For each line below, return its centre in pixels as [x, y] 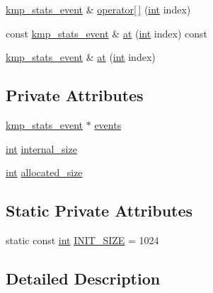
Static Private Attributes [99, 211]
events [108, 124]
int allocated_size [44, 172]
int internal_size [41, 148]
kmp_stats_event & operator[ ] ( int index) [98, 9]
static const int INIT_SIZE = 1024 [82, 240]
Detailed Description [83, 278]
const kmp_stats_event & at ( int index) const [106, 33]
